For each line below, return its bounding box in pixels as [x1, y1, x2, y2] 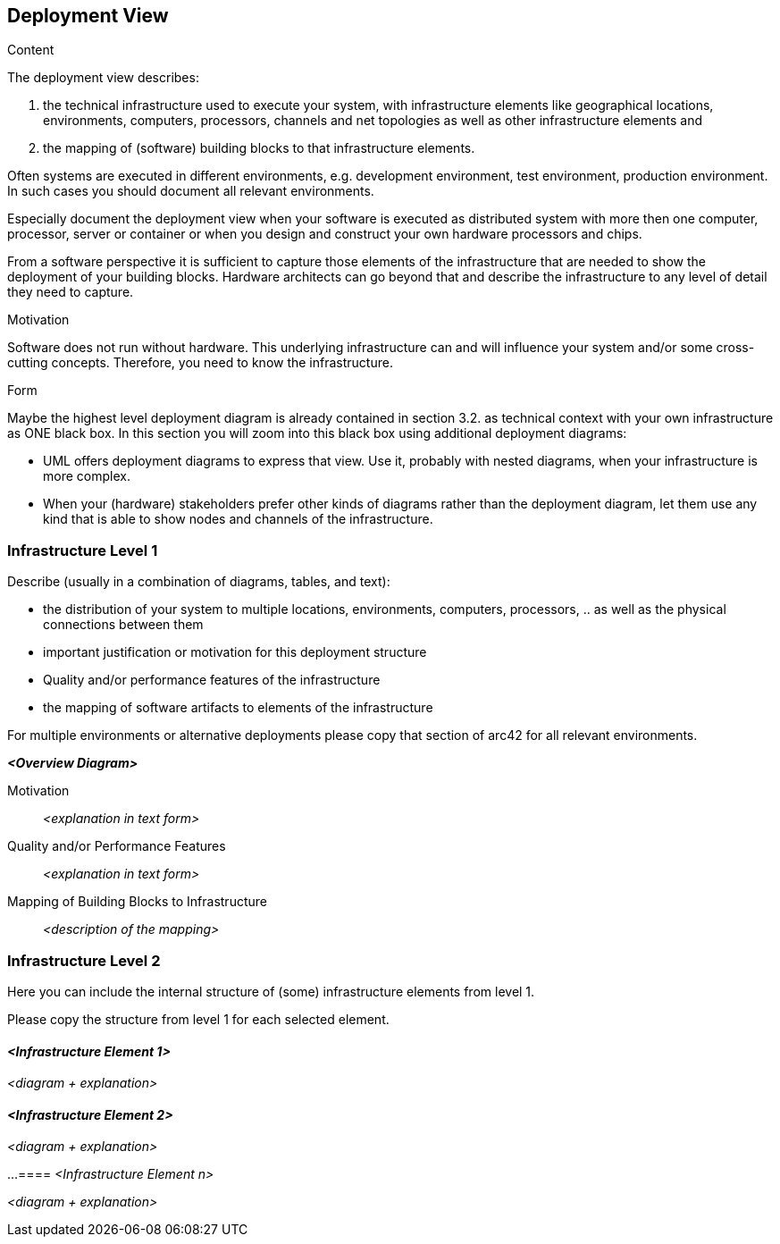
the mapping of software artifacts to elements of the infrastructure [43, 700, 433, 716]
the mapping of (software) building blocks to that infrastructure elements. [43, 140, 475, 156]
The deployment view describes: [7, 70, 199, 86]
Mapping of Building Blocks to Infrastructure [7, 894, 267, 910]
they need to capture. [7, 284, 134, 300]
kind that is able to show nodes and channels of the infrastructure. [43, 511, 433, 527]
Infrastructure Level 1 [7, 541, 158, 559]
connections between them [43, 617, 204, 633]
